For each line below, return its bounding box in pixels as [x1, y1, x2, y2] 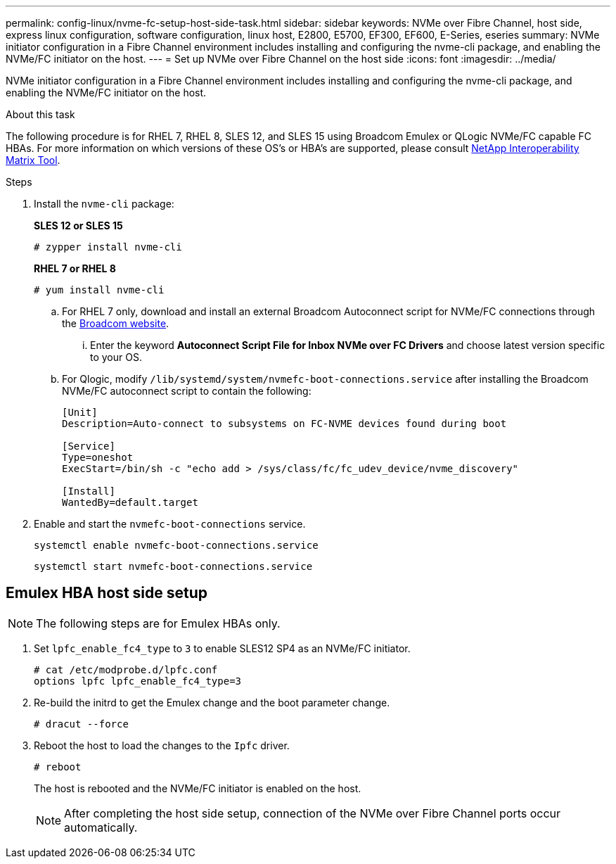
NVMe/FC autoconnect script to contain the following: [62, 385, 312, 397]
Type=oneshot [62, 452, 134, 463]
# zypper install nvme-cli [34, 241, 182, 253]
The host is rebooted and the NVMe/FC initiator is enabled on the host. [34, 782, 361, 794]
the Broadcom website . [62, 317, 169, 329]
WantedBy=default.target [62, 497, 198, 508]
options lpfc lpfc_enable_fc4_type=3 [34, 675, 242, 687]
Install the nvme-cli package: [34, 198, 174, 210]
